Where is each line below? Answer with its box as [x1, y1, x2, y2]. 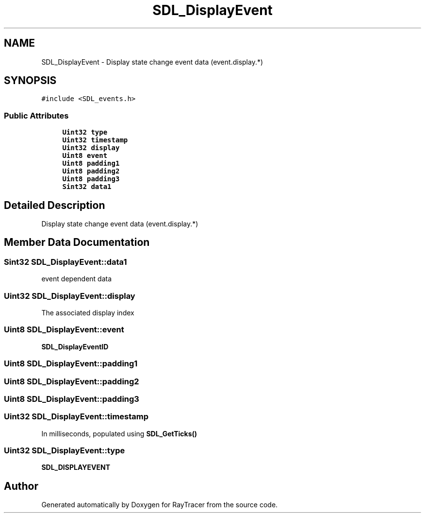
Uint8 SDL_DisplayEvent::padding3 [4, 394, 139, 404]
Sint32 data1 [62, 183, 112, 191]
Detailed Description [4, 199, 105, 211]
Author [4, 480, 38, 492]
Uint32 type [62, 128, 108, 137]
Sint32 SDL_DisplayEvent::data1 [4, 257, 127, 267]
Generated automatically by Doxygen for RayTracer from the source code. [41, 500, 278, 509]
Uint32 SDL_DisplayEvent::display [4, 291, 135, 301]
